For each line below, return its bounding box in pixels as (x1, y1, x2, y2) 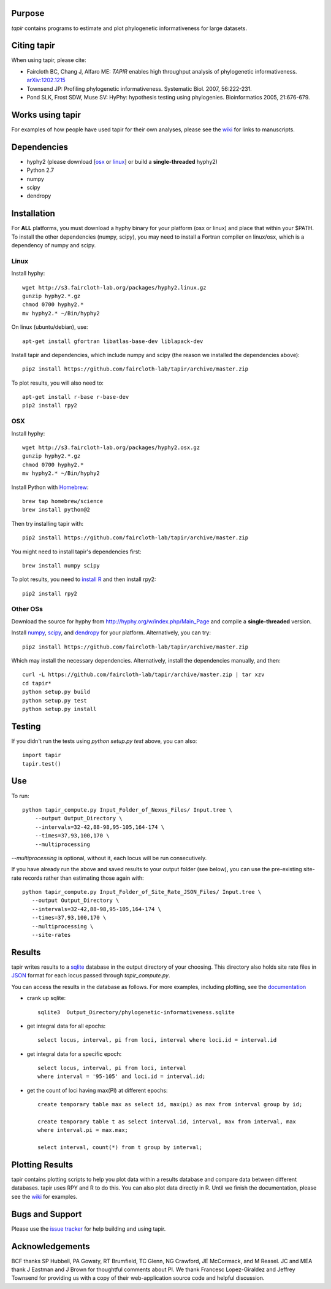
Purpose (11, 8, 45, 18)
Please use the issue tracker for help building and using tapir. (11, 1225, 166, 1233)
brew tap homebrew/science (22, 498, 104, 504)
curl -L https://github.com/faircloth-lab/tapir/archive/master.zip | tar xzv (22, 671, 265, 678)
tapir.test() (22, 760, 61, 767)
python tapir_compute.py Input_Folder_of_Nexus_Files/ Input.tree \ (22, 806, 232, 813)
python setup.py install (22, 706, 97, 712)
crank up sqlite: (26, 995, 66, 1002)
